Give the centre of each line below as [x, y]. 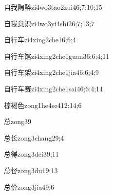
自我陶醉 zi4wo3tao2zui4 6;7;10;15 [53, 7]
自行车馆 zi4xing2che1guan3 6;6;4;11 [57, 56]
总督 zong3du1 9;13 [31, 170]
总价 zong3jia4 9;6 [29, 186]
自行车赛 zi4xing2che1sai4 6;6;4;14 [54, 88]
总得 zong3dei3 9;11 [31, 154]
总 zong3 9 [18, 121]
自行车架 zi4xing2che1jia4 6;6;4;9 [51, 72]
